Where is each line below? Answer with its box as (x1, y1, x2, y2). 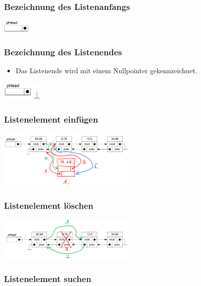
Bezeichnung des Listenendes (4, 45, 122, 58)
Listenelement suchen (4, 272, 91, 285)
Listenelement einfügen (4, 113, 98, 126)
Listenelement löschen (4, 199, 94, 211)
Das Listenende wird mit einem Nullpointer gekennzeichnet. (15, 65, 198, 76)
